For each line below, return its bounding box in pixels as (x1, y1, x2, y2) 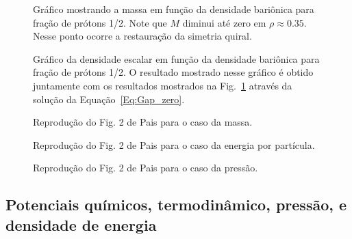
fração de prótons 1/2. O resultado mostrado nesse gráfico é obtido (33, 65, 314, 79)
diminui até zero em (182, 15, 266, 29)
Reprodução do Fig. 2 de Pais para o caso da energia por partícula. (33, 137, 315, 152)
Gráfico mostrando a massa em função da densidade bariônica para (33, 2, 314, 16)
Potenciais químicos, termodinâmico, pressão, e (5, 194, 347, 215)
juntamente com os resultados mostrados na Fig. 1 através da (33, 78, 292, 92)
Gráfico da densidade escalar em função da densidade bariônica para (33, 51, 320, 66)
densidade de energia (5, 214, 157, 235)
